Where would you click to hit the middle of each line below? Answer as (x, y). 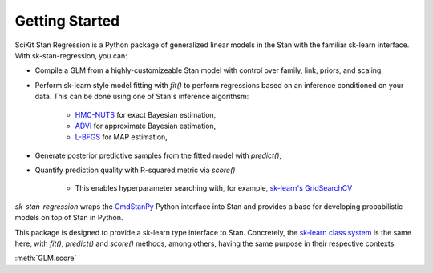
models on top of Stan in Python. (69, 218)
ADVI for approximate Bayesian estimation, (146, 126)
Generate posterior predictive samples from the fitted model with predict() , (158, 155)
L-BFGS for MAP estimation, (121, 137)
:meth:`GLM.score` (46, 258)
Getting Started (67, 21)
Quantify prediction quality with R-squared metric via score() (135, 170)
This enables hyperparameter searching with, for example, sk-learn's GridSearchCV (214, 188)
